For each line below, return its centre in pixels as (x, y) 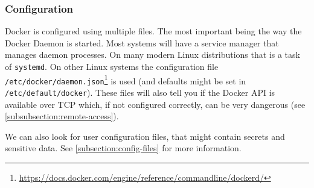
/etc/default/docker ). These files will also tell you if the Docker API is (140, 92)
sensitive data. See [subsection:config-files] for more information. (123, 148)
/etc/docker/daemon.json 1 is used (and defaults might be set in (126, 80)
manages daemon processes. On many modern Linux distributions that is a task (152, 55)
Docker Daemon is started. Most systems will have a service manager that (142, 42)
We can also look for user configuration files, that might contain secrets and (145, 136)
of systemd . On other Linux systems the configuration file (112, 66)
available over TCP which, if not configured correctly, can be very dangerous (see (155, 104)
